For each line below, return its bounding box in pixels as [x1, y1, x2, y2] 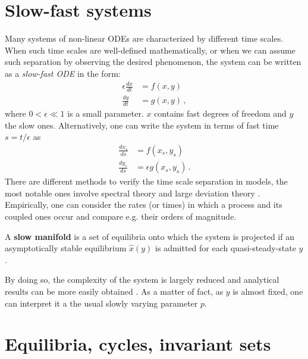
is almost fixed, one [232, 285, 303, 297]
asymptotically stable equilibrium [5, 242, 127, 254]
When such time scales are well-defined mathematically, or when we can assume [5, 43, 296, 56]
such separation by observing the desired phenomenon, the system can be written [5, 55, 301, 68]
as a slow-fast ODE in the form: [5, 67, 121, 79]
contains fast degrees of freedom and [154, 107, 287, 120]
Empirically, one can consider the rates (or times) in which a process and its [5, 198, 282, 211]
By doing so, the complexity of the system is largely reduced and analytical [5, 273, 279, 286]
